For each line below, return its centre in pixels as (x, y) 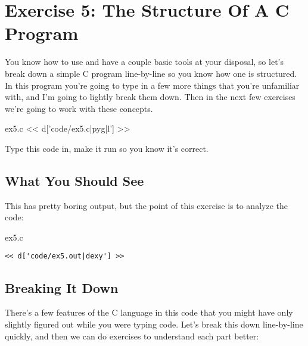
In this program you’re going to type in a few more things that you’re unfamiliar (152, 85)
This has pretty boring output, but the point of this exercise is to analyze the (146, 205)
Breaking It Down (62, 287)
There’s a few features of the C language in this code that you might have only (149, 312)
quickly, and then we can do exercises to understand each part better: (132, 336)
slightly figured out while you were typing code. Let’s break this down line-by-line (154, 324)
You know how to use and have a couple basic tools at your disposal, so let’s (144, 62)
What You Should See (74, 180)
